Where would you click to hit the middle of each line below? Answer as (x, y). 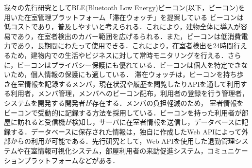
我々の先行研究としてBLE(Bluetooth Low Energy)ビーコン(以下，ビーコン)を (125, 7)
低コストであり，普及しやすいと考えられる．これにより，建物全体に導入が (122, 27)
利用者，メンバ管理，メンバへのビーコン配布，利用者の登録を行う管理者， (129, 93)
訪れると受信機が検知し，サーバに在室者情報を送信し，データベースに (129, 122)
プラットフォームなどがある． (72, 160)
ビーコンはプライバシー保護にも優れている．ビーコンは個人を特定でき (129, 65)
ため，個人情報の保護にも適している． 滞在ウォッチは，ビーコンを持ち (124, 74)
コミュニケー (227, 150)
